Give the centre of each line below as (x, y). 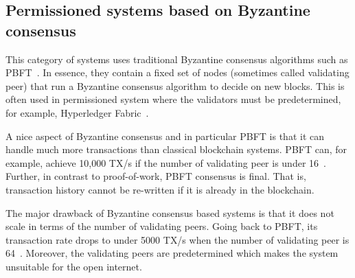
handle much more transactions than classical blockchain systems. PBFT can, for (176, 149)
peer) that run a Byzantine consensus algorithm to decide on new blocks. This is (175, 85)
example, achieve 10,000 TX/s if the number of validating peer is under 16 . (166, 162)
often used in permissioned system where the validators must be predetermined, (173, 99)
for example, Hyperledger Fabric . (77, 112)
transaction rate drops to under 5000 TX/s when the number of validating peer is (177, 239)
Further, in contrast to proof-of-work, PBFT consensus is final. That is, (156, 176)
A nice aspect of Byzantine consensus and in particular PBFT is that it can (165, 136)
